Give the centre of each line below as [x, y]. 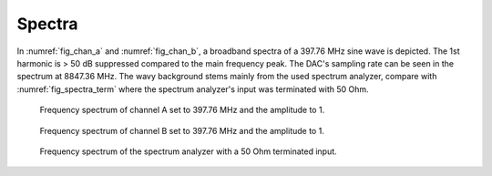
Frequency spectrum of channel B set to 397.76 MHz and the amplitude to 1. [182, 130]
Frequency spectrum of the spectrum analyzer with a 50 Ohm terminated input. [188, 151]
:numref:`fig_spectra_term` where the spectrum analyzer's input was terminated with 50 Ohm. [193, 89]
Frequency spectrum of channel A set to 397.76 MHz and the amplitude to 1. [182, 110]
